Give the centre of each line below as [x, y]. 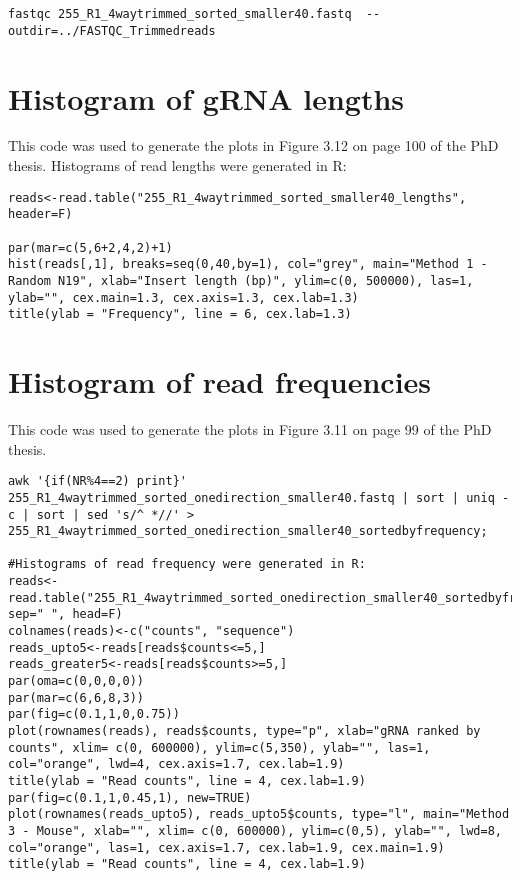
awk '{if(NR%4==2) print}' [97, 481]
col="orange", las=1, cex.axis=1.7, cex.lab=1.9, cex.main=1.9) [226, 847]
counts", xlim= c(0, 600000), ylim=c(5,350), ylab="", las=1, [219, 747]
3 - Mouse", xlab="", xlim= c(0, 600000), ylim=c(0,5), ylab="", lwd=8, [255, 830]
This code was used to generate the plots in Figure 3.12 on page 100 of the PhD [253, 145]
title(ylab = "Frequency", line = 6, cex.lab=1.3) [180, 314]
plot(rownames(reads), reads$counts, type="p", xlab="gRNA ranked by [244, 731]
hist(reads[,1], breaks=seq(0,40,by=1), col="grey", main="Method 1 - [248, 264]
